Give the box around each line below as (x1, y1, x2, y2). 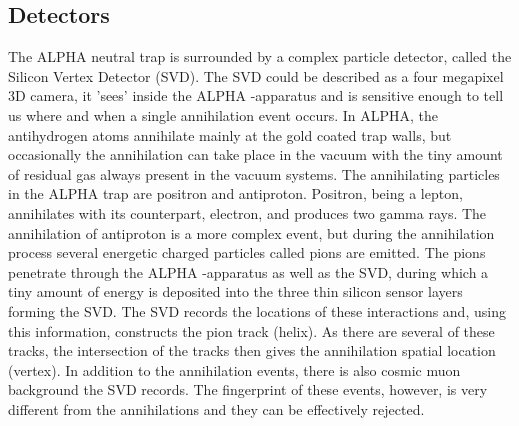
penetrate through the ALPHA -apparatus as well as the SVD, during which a (8, 261, 489, 282)
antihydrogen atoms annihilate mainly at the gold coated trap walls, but (8, 124, 452, 145)
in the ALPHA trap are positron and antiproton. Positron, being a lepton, (8, 183, 463, 204)
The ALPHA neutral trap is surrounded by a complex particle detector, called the (8, 46, 512, 67)
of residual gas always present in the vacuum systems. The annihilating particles (8, 163, 500, 184)
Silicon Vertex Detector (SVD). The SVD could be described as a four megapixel (8, 65, 504, 86)
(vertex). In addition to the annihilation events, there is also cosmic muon (8, 359, 461, 380)
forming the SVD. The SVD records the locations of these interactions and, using (8, 300, 506, 321)
